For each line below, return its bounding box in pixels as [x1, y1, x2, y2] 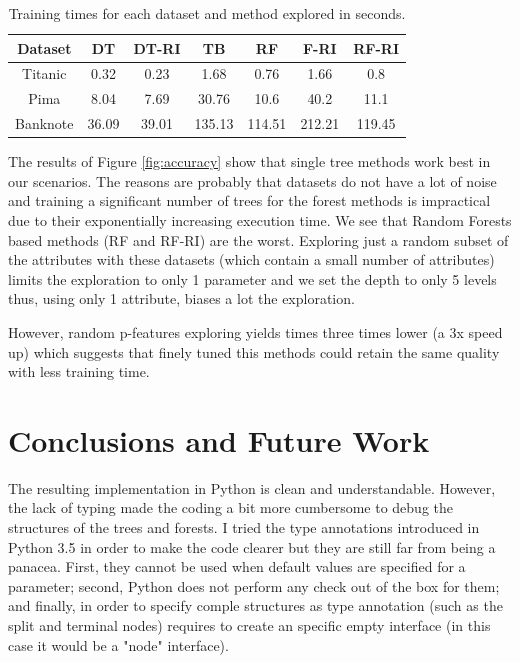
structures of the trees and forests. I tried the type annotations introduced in [8, 517, 480, 538]
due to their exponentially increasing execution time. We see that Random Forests [8, 210, 512, 230]
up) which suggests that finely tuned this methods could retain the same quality [8, 341, 500, 362]
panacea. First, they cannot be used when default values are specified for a [8, 556, 466, 577]
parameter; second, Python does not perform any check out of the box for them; [8, 575, 500, 596]
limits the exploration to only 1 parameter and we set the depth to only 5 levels [8, 268, 497, 289]
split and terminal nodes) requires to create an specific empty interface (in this [8, 615, 491, 636]
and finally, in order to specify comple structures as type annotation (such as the [8, 595, 503, 616]
